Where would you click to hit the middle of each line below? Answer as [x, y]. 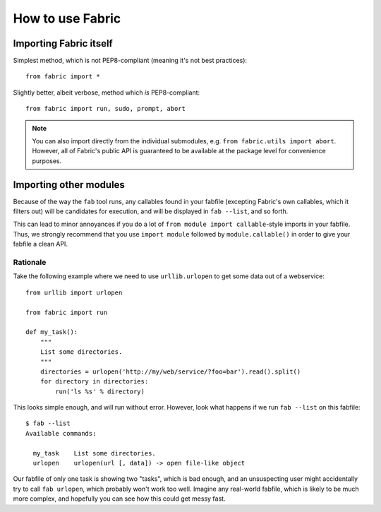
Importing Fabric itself [63, 43]
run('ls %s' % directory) [100, 391]
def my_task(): [52, 332]
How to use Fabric [67, 18]
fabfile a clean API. [41, 244]
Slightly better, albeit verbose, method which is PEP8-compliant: [107, 93]
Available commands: [61, 433]
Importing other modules [69, 185]
